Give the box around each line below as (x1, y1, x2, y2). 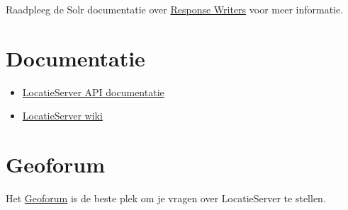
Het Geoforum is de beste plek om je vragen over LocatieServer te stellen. (6, 191, 326, 206)
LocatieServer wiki (22, 108, 103, 123)
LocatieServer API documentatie (22, 84, 164, 99)
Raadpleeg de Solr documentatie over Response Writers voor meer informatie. (6, 2, 344, 16)
